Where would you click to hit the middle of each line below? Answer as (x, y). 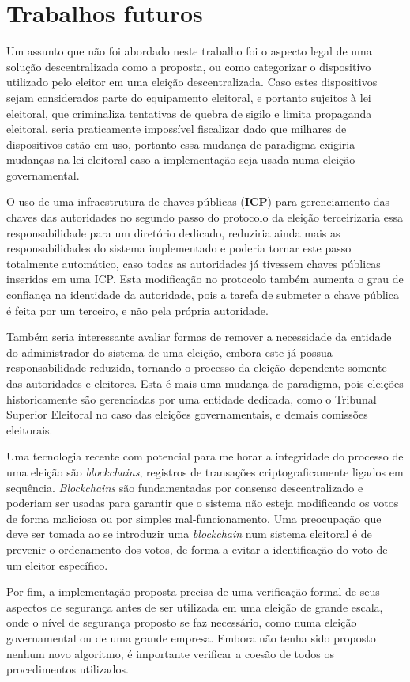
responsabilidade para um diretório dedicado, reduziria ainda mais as (173, 232)
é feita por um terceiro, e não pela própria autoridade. (137, 310)
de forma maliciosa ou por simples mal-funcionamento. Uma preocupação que (194, 518)
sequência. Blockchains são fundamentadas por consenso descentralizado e (185, 487)
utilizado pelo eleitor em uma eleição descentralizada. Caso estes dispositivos (192, 82)
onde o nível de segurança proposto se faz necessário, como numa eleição (182, 622)
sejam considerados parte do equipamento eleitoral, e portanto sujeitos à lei (189, 97)
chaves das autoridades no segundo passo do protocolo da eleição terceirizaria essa (205, 217)
